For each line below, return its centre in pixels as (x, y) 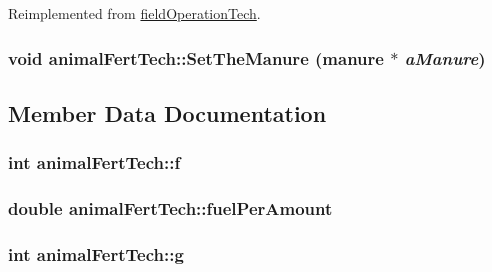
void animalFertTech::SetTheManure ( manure (196, 57)
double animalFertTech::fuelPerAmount (170, 207)
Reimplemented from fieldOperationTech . (134, 13)
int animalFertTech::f (94, 162)
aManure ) (445, 57)
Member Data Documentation (167, 112)
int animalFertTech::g (96, 253)
